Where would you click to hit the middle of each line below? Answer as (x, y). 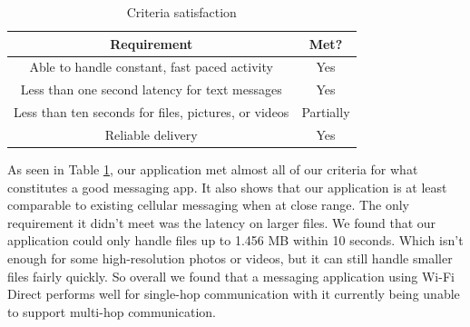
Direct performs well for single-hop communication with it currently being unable (234, 294)
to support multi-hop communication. (112, 311)
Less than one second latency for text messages (151, 89)
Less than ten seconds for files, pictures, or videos (152, 112)
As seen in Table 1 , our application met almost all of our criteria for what (213, 169)
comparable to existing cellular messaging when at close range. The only (208, 205)
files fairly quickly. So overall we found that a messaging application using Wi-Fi (231, 276)
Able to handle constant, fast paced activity (151, 67)
